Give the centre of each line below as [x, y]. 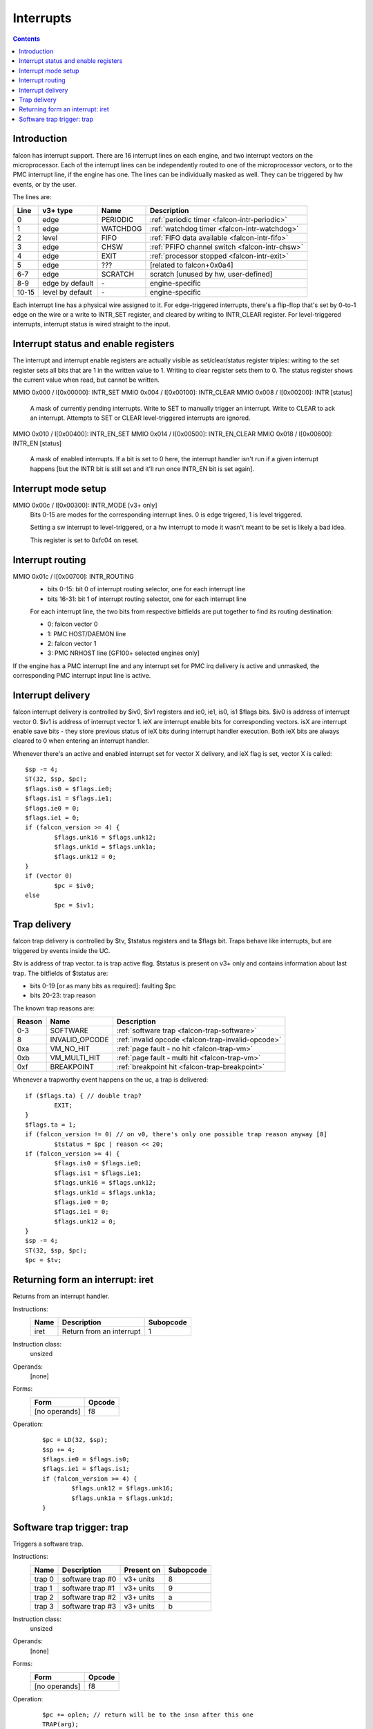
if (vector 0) [49, 876]
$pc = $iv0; [74, 886]
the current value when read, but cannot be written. [86, 380]
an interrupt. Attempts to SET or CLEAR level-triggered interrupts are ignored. [140, 418]
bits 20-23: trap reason [63, 995]
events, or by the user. [45, 184]
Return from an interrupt [101, 1331]
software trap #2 [89, 1597]
